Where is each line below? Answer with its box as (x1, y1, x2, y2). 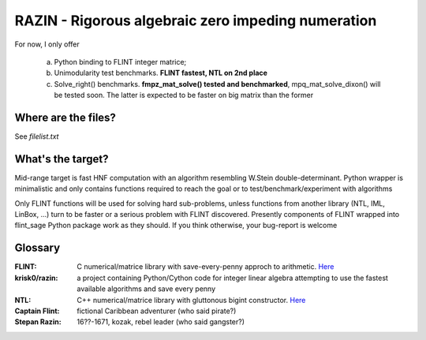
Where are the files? (14, 110, 116, 124)
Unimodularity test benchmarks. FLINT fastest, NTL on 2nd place (54, 68, 268, 78)
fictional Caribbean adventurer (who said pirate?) (77, 306, 237, 316)
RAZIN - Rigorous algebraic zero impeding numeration (14, 12, 377, 29)
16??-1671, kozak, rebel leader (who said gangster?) (77, 317, 245, 327)
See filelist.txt (14, 132, 59, 141)
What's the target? (14, 152, 109, 166)
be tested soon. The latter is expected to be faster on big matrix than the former (54, 91, 314, 100)
